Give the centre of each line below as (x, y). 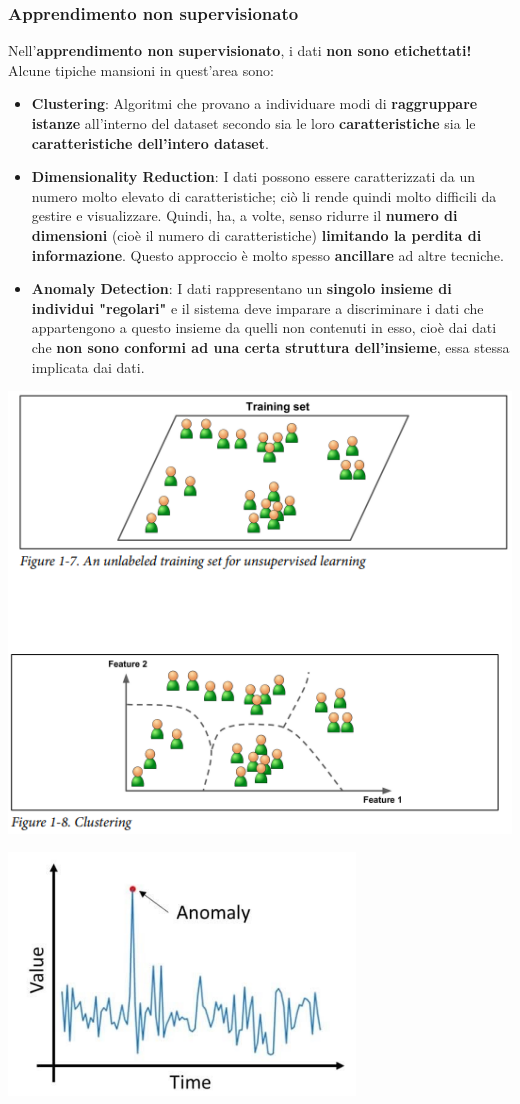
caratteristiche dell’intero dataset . (150, 142)
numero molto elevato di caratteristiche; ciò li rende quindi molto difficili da (264, 195)
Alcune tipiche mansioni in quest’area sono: (141, 69)
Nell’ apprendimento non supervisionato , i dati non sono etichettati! (240, 50)
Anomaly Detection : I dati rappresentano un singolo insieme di (241, 288)
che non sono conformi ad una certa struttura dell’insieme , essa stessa (270, 346)
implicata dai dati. (88, 366)
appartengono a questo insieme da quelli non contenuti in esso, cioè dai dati (264, 327)
